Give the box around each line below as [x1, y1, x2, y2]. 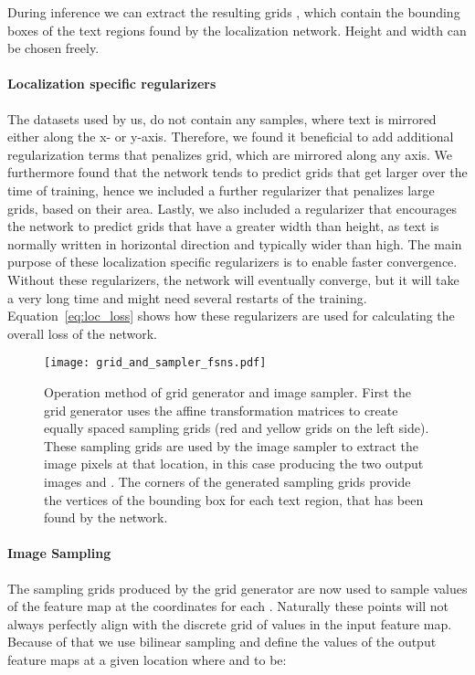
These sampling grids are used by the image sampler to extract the [44, 436, 418, 455]
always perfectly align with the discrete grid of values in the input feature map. [7, 614, 452, 633]
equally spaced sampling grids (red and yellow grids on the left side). [44, 418, 429, 438]
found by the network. [44, 508, 168, 527]
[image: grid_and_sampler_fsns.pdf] [44, 356, 267, 370]
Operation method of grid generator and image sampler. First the [44, 382, 411, 401]
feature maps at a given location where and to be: [7, 649, 287, 669]
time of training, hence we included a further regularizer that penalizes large [7, 180, 435, 199]
